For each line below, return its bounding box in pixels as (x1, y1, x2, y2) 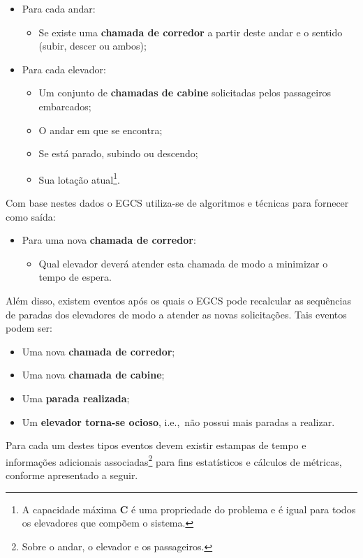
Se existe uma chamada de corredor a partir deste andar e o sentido (38, 24, 343, 39)
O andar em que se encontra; (38, 122, 163, 137)
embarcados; (38, 98, 91, 113)
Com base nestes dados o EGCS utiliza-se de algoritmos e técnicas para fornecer (6, 196, 349, 210)
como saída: (6, 209, 56, 223)
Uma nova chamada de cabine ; (22, 367, 165, 382)
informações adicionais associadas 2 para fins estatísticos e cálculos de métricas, (6, 452, 342, 469)
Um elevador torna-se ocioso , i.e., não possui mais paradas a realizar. (22, 414, 335, 429)
